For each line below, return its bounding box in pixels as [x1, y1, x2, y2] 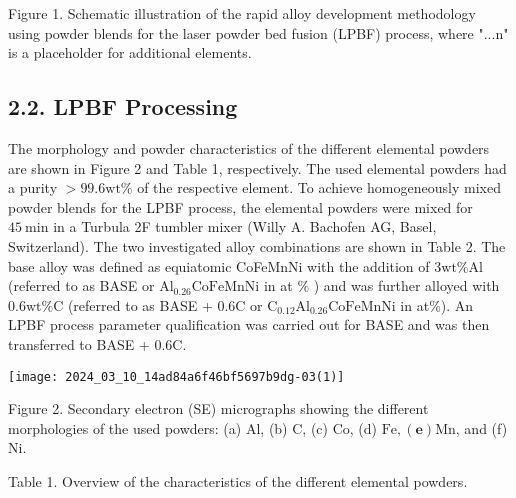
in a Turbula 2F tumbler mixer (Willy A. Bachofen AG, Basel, [53, 216, 437, 237]
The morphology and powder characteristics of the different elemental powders [8, 137, 490, 158]
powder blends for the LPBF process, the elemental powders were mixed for [8, 196, 473, 217]
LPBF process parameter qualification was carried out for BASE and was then [8, 314, 490, 335]
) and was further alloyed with [313, 275, 500, 296]
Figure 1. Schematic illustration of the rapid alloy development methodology [8, 3, 476, 23]
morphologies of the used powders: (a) [8, 417, 242, 438]
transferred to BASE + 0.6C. [8, 333, 187, 354]
